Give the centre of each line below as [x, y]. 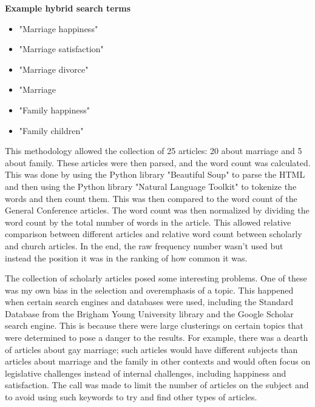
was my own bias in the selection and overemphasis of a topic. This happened [149, 290]
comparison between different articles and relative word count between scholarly [154, 234]
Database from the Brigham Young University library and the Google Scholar [149, 313]
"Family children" [51, 130]
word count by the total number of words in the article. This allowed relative [148, 222]
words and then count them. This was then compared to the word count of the [151, 198]
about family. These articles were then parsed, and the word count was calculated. [158, 162]
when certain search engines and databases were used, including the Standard [149, 302]
